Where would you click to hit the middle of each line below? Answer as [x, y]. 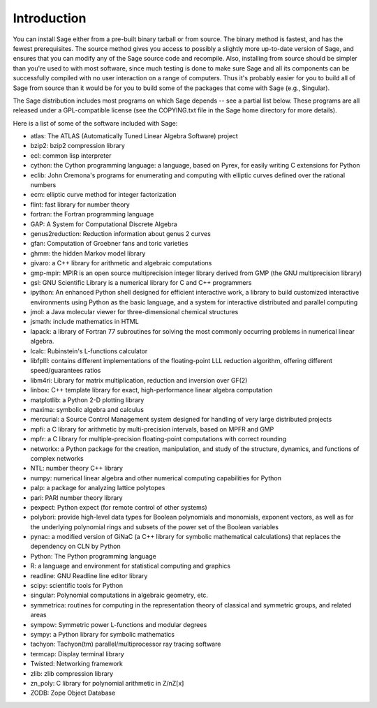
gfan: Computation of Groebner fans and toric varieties [109, 244]
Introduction [50, 18]
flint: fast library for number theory [80, 204]
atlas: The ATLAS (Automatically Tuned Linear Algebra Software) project [134, 136]
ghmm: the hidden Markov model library [88, 253]
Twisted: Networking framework [77, 664]
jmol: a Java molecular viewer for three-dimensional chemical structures [134, 312]
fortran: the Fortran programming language [92, 214]
